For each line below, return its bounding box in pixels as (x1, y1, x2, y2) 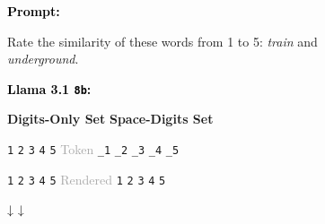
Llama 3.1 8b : (7, 79, 92, 98)
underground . (7, 49, 79, 68)
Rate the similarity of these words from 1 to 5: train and (7, 31, 318, 50)
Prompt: (7, 2, 60, 20)
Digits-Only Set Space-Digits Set (7, 109, 214, 128)
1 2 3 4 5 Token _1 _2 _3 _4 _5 (7, 140, 180, 159)
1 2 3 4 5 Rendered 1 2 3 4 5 (7, 169, 166, 188)
